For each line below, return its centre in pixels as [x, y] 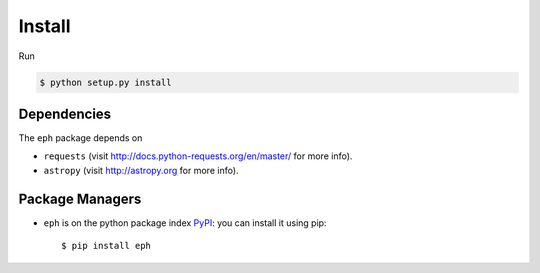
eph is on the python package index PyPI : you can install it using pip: [185, 222]
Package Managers [80, 198]
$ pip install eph [106, 246]
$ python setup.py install [105, 82]
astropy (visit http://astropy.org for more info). [141, 170]
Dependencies [65, 113]
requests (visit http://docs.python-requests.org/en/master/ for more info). [198, 156]
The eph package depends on [80, 138]
